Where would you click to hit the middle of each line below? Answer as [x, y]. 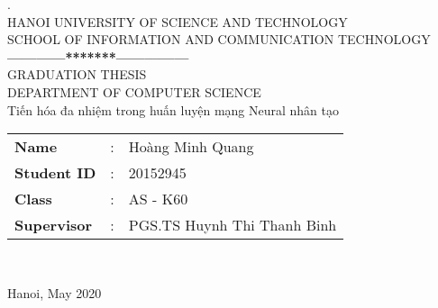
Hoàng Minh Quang [191, 147]
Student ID [55, 173]
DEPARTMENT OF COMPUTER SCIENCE [134, 91]
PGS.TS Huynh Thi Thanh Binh [233, 225]
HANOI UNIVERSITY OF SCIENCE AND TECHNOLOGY [178, 21]
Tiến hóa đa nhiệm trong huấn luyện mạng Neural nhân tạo [173, 109]
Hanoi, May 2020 [55, 292]
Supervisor [54, 225]
